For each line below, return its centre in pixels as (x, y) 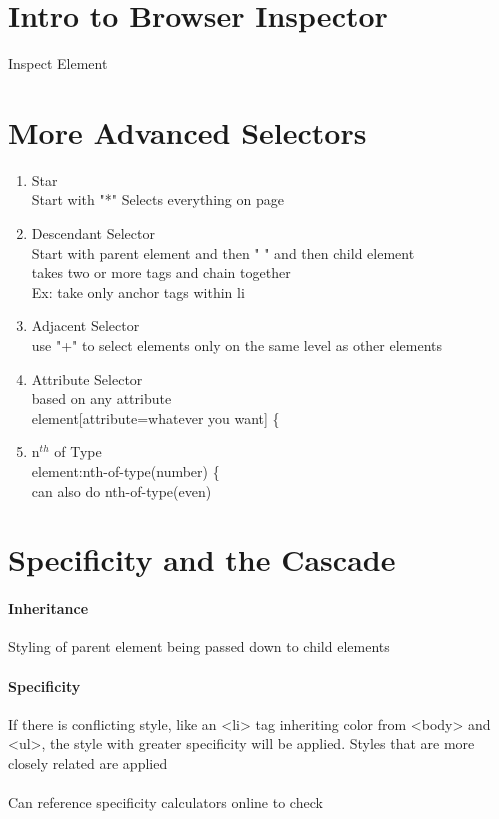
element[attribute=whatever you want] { (155, 417)
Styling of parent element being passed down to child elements (199, 646)
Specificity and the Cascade (202, 559)
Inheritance (48, 608)
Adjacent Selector (85, 325)
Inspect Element (58, 63)
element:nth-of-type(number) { (125, 470)
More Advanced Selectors (187, 131)
